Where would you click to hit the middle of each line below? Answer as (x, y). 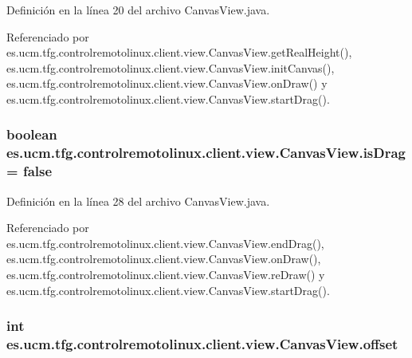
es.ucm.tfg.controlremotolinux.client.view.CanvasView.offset (202, 344)
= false (29, 171)
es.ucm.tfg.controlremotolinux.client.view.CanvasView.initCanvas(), (171, 67)
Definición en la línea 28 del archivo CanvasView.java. (138, 201)
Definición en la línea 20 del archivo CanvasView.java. (138, 10)
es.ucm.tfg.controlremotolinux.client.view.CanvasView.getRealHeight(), (179, 52)
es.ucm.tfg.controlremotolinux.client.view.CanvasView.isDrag (206, 153)
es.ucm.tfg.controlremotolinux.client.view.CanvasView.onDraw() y (167, 83)
